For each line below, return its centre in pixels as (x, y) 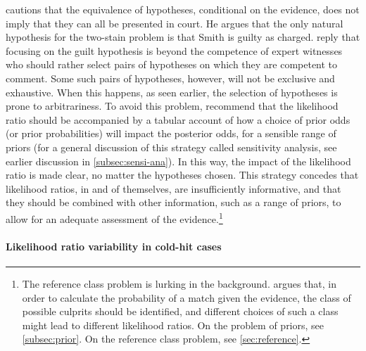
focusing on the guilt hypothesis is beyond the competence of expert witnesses (174, 50)
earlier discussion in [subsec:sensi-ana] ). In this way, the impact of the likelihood (178, 161)
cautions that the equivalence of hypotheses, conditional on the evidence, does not (183, 9)
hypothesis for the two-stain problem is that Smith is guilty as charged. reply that (183, 37)
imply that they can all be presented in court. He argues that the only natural (175, 23)
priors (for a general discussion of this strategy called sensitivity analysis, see (171, 147)
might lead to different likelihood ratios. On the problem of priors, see (173, 325)
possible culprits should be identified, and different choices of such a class (180, 311)
